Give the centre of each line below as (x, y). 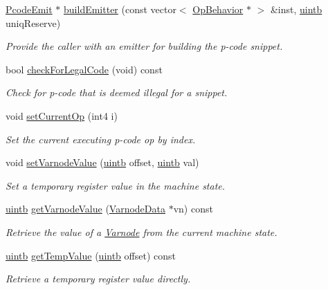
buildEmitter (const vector (120, 9)
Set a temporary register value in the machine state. (116, 185)
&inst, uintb (296, 9)
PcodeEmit (29, 9)
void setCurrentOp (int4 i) (62, 115)
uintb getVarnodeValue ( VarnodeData (85, 209)
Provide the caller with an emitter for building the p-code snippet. (144, 46)
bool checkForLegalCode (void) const (84, 69)
